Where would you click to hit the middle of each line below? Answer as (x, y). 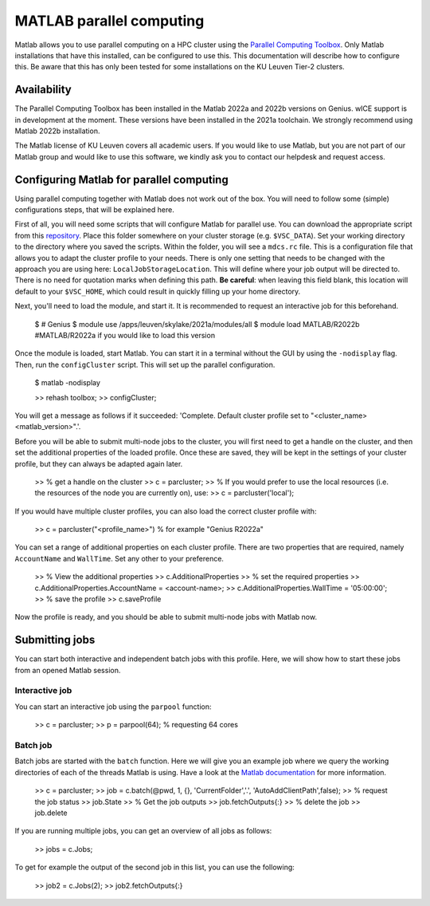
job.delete (51, 813)
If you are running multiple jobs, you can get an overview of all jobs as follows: (143, 831)
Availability (43, 90)
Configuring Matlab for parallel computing (121, 179)
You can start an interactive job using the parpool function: (113, 707)
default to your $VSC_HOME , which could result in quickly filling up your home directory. (158, 291)
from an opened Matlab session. (68, 670)
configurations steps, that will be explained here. (94, 210)
